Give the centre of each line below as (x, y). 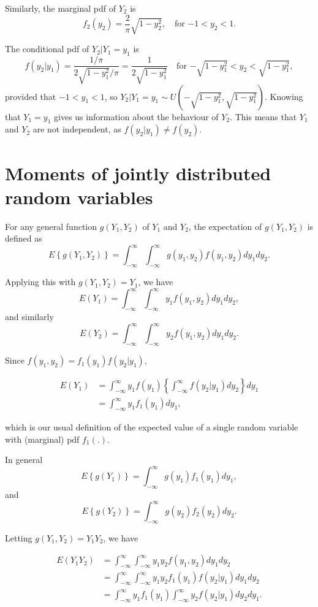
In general (24, 460)
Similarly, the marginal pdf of (60, 8)
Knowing (286, 96)
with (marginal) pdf (42, 439)
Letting (19, 537)
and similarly (29, 317)
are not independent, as (77, 129)
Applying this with (40, 282)
